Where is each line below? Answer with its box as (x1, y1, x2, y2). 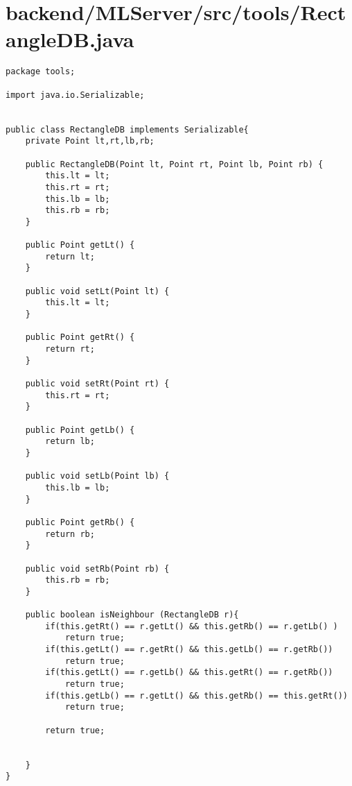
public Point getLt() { (25, 240, 135, 250)
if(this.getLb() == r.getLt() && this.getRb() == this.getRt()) (45, 690, 348, 701)
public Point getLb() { (25, 425, 135, 435)
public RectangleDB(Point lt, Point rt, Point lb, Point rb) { (25, 159, 324, 169)
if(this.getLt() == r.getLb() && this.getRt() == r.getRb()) (45, 667, 333, 678)
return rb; (45, 529, 95, 539)
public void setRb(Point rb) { (25, 563, 170, 574)
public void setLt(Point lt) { (25, 286, 170, 296)
